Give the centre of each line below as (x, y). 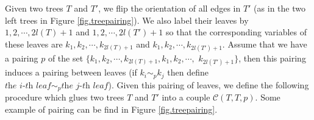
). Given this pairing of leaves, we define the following (209, 84)
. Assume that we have (265, 44)
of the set (66, 58)
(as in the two (280, 8)
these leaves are (34, 44)
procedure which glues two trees (65, 97)
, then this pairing (272, 58)
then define (188, 72)
